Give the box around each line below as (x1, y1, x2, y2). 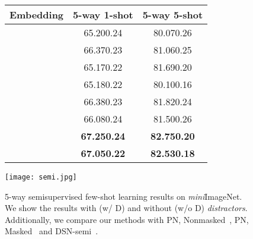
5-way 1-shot (73, 8, 133, 21)
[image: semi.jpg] (5, 173, 77, 181)
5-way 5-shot (142, 8, 203, 21)
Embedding (9, 8, 64, 21)
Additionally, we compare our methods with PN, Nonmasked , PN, (5, 213, 249, 225)
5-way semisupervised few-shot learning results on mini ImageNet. (5, 190, 242, 202)
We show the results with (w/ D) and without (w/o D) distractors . (5, 202, 248, 214)
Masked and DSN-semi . (5, 225, 98, 237)
